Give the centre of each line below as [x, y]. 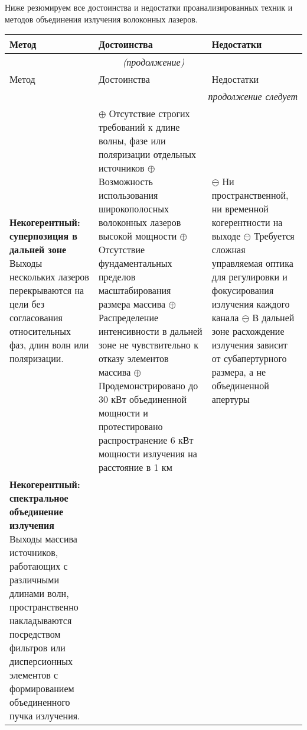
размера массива [132, 304]
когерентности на [247, 222]
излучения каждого [251, 304]
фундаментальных [135, 263]
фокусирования [243, 290]
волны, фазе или [132, 141]
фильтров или [37, 648]
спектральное [39, 498]
